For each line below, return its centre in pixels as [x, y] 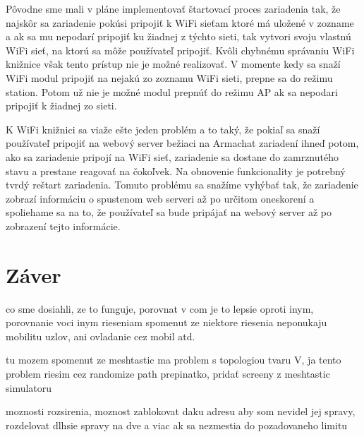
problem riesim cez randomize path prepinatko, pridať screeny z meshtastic [168, 373]
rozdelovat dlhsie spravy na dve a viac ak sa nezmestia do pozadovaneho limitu [177, 425]
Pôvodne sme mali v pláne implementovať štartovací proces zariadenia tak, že [173, 8]
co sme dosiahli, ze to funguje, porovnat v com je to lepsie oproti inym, [160, 308]
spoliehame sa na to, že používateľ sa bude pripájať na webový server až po [169, 212]
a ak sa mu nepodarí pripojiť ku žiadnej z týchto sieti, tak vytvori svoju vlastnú [178, 36]
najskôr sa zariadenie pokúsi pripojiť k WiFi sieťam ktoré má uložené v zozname [180, 22]
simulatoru [29, 387]
